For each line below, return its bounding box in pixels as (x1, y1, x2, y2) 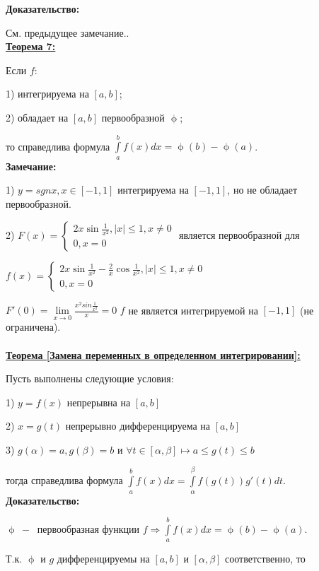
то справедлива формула (6, 139, 110, 153)
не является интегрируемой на (128, 302, 258, 317)
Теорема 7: (6, 39, 56, 54)
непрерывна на (66, 394, 131, 409)
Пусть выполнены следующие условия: (6, 371, 174, 386)
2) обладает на (6, 110, 69, 124)
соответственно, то (225, 551, 306, 566)
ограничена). (6, 319, 61, 334)
